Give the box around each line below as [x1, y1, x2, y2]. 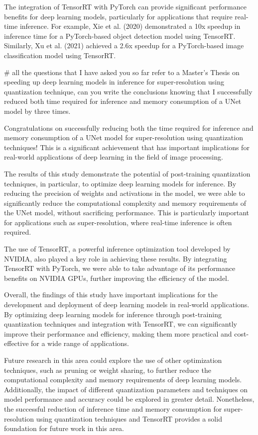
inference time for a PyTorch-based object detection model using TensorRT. [4, 30, 236, 41]
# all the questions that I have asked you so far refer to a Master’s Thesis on [4, 67, 240, 77]
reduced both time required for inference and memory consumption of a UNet [4, 96, 242, 106]
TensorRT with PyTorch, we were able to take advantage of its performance [4, 263, 236, 273]
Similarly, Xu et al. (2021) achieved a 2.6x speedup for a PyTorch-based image [4, 40, 244, 51]
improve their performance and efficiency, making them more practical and [4, 328, 232, 339]
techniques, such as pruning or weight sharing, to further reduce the [4, 364, 211, 375]
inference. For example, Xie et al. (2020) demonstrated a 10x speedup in [19, 21, 241, 31]
